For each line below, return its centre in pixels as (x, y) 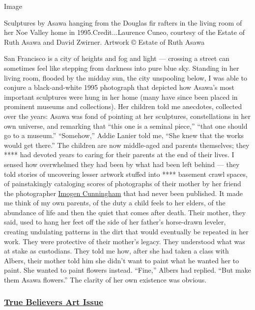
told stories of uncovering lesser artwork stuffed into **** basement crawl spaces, (126, 174)
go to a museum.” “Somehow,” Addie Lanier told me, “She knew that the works (124, 135)
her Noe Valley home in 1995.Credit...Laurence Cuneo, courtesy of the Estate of (124, 32)
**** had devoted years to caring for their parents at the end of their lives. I (119, 155)
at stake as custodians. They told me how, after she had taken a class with (116, 251)
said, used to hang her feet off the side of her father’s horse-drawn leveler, (115, 222)
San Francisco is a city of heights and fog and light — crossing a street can (117, 58)
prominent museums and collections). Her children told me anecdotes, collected (123, 106)
